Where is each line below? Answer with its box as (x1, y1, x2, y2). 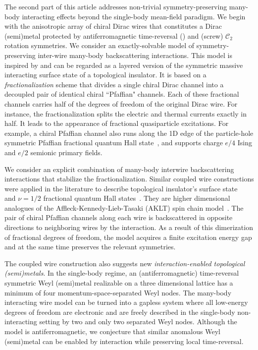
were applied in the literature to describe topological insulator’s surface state (4, 183, 238, 193)
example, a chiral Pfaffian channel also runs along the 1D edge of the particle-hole (4, 127, 254, 138)
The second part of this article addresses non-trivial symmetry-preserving (4, 1, 227, 11)
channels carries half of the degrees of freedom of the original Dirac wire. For (4, 98, 238, 109)
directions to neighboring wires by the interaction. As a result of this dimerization (4, 222, 253, 233)
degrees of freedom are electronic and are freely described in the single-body (4, 306, 235, 317)
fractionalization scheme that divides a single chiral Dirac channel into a (4, 79, 224, 89)
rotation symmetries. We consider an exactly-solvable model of (4, 40, 195, 51)
